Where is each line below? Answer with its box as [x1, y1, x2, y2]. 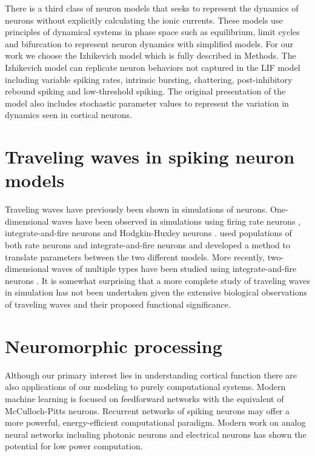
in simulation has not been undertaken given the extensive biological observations [5, 286, 308, 299]
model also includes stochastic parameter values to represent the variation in [5, 96, 289, 109]
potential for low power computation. [5, 440, 143, 452]
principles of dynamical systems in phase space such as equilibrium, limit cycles [5, 25, 300, 38]
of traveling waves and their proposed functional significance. [5, 298, 231, 310]
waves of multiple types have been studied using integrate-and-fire [51, 262, 297, 275]
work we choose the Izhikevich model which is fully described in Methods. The [5, 49, 296, 62]
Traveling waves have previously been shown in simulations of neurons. [5, 203, 268, 216]
